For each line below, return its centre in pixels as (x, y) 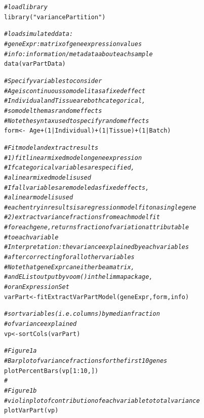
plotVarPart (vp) (31, 411)
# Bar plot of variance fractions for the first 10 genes (86, 361)
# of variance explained (40, 324)
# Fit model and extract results (51, 148)
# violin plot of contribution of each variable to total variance (102, 401)
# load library (26, 7)
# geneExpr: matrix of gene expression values (73, 44)
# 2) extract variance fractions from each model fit (82, 217)
